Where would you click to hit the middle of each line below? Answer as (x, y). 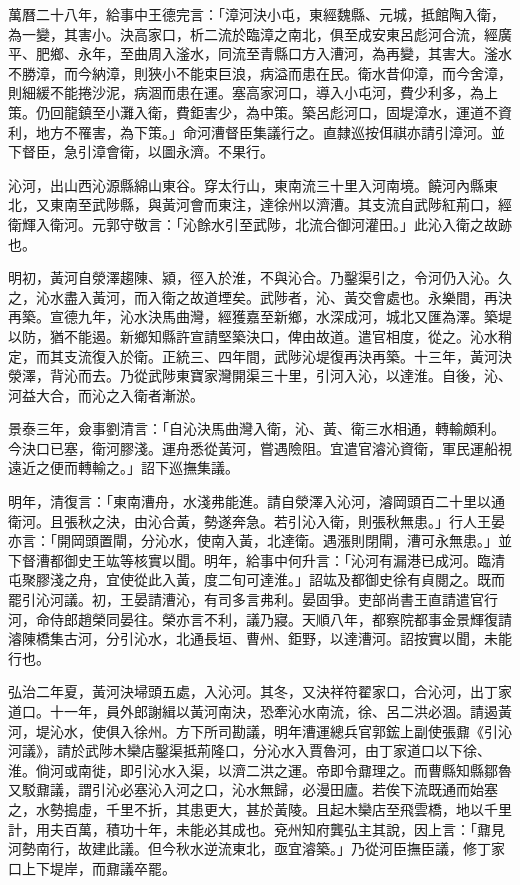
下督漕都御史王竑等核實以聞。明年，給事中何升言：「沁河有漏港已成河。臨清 (256, 559)
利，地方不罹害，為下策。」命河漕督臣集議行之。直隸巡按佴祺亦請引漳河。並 (256, 131)
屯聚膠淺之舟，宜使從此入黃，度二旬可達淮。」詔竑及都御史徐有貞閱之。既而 (256, 579)
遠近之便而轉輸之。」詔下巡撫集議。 (123, 467)
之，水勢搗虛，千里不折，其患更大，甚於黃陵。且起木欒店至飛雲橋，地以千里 (260, 808)
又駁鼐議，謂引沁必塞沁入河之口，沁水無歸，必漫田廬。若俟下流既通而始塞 (253, 789)
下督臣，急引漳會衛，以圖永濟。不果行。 (141, 151)
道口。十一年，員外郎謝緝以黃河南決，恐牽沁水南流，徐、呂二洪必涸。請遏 (253, 711)
